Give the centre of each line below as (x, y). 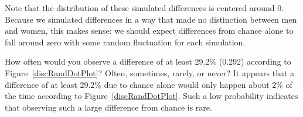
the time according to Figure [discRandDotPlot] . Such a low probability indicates (151, 96)
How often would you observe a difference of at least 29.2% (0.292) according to (148, 61)
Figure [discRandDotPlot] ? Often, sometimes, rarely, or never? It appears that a (150, 72)
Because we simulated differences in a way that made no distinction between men (151, 19)
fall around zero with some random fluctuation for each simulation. (125, 42)
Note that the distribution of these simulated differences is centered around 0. (144, 8)
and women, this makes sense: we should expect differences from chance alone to (149, 31)
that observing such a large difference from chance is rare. (108, 107)
